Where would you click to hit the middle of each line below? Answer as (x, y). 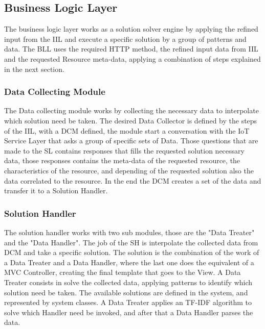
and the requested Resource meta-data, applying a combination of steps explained (132, 58)
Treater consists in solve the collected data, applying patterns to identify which (128, 282)
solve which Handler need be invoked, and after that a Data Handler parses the (129, 312)
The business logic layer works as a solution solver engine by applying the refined (131, 29)
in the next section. (34, 69)
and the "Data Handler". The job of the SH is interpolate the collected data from (131, 242)
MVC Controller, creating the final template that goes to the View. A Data (123, 272)
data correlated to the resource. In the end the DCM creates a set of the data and (133, 180)
